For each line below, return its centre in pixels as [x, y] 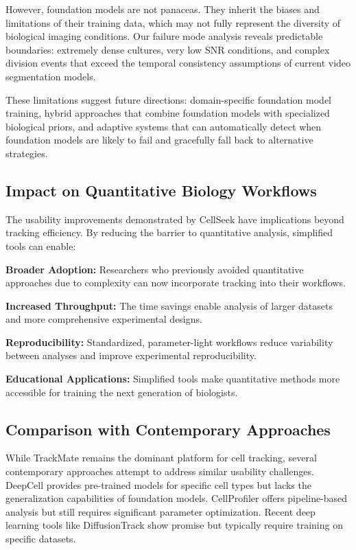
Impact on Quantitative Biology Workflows [161, 190]
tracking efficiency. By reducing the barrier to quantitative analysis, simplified [169, 232]
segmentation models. [51, 76]
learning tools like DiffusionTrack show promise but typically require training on [174, 525]
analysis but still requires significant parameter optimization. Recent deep [161, 511]
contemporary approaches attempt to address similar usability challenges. [160, 471]
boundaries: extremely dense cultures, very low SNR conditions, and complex [168, 49]
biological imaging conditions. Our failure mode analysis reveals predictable [164, 36]
